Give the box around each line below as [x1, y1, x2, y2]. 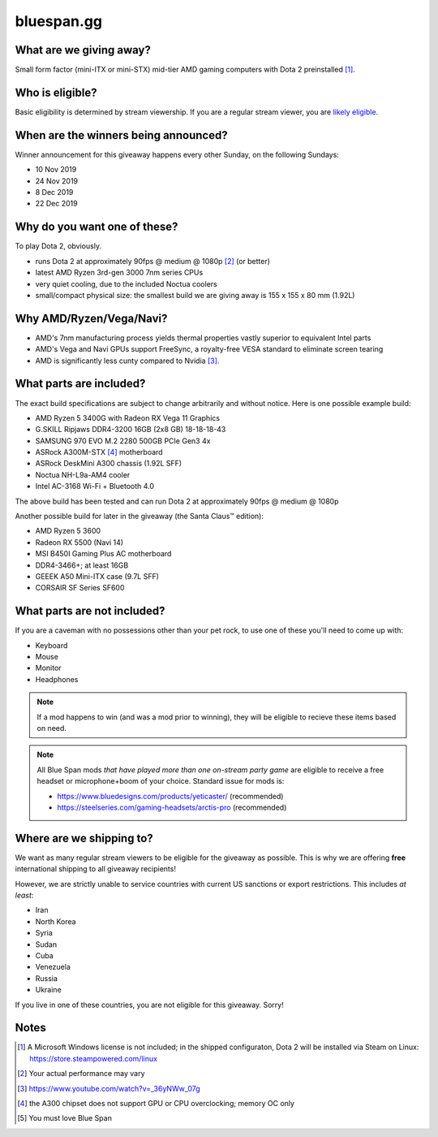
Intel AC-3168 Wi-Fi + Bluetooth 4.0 [35, 482, 154, 491]
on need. [36, 724, 67, 733]
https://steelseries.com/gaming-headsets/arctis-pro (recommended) [57, 802, 287, 812]
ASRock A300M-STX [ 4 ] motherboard [35, 447, 163, 457]
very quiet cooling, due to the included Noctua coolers [35, 279, 218, 288]
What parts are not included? [15, 604, 165, 618]
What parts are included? [15, 377, 146, 391]
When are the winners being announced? [15, 128, 228, 142]
